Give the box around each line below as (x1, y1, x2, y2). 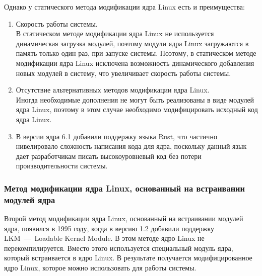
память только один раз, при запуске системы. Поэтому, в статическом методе (16, 48, 256, 58)
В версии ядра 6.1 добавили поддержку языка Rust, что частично (16, 131, 217, 141)
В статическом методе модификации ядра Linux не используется (16, 28, 214, 39)
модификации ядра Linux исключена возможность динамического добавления (16, 57, 254, 68)
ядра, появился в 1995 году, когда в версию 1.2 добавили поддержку (4, 223, 215, 233)
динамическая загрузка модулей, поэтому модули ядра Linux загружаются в (16, 38, 249, 48)
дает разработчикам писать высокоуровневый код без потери (16, 150, 202, 161)
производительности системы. (16, 160, 108, 171)
